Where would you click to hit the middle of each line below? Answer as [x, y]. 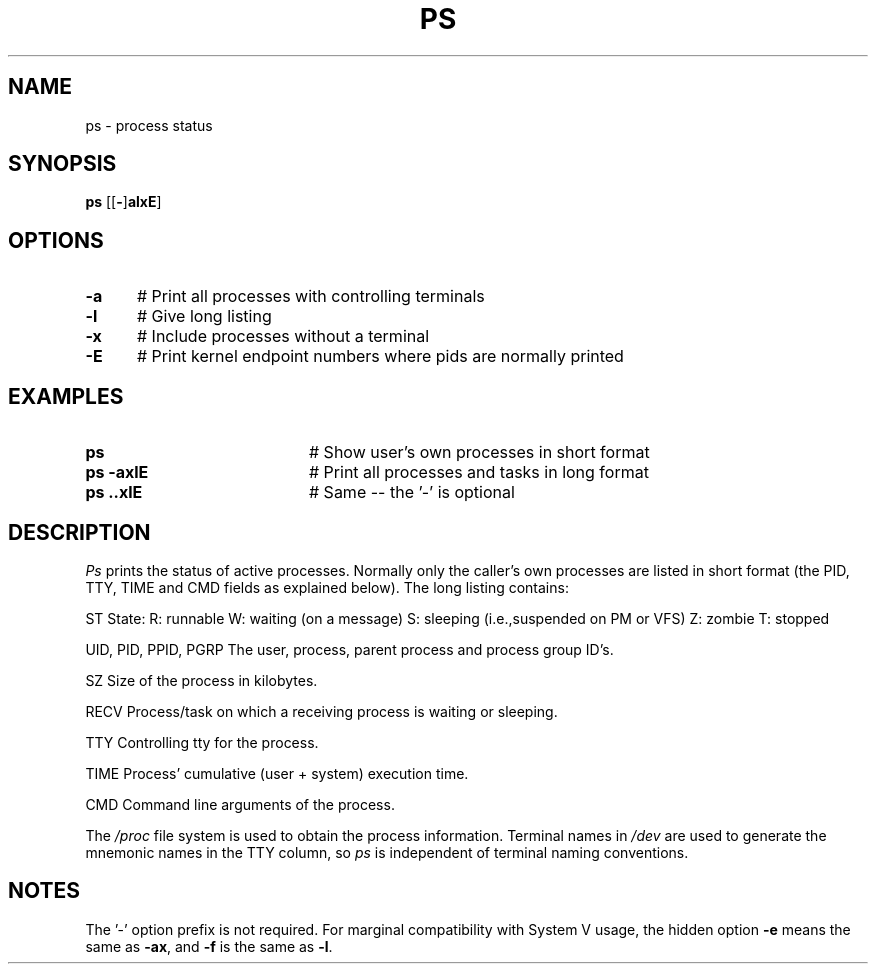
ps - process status [149, 125]
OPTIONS [56, 240]
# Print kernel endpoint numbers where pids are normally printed [380, 356]
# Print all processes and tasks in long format [478, 472]
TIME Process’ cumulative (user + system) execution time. [277, 773]
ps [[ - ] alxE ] [123, 202]
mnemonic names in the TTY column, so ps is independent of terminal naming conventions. [387, 852]
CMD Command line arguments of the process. [240, 804]
